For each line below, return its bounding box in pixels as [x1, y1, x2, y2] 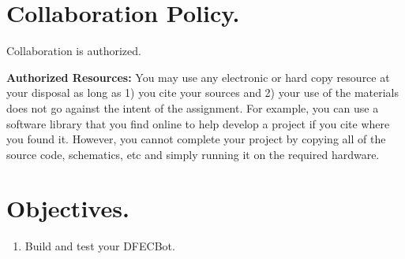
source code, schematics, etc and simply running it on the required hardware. [6, 146, 380, 162]
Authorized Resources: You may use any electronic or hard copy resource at [6, 68, 390, 85]
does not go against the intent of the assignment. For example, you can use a [6, 99, 379, 116]
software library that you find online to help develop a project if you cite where [6, 115, 390, 131]
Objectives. [6, 192, 129, 224]
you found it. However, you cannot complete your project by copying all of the [6, 131, 386, 147]
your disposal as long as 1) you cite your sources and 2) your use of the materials [6, 84, 399, 101]
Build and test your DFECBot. [24, 238, 175, 254]
